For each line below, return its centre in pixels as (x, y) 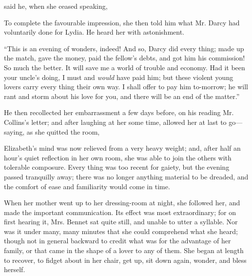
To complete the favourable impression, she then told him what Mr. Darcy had (122, 22)
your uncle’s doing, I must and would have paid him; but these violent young (119, 77)
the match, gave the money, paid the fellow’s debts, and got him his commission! (125, 58)
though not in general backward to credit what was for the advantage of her (117, 241)
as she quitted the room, (63, 131)
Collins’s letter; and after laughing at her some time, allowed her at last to (115, 122)
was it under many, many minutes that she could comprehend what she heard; (121, 231)
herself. (15, 269)
